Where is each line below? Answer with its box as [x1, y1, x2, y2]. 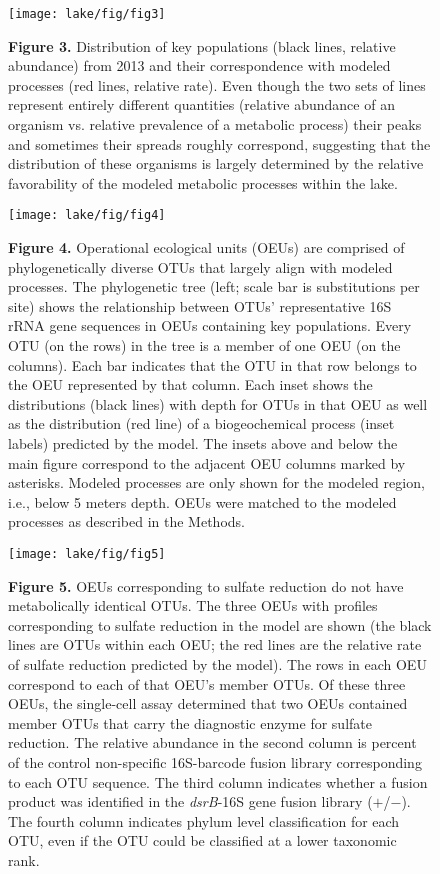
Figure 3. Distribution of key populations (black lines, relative [8, 35, 396, 56]
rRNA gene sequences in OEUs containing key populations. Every [8, 315, 412, 336]
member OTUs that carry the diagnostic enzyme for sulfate [8, 712, 372, 733]
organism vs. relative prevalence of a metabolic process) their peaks [8, 114, 422, 135]
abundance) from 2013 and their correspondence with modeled [8, 55, 391, 76]
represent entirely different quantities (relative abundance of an [8, 94, 395, 115]
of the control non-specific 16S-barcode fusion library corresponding [8, 751, 422, 772]
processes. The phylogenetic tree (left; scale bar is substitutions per [8, 276, 420, 297]
